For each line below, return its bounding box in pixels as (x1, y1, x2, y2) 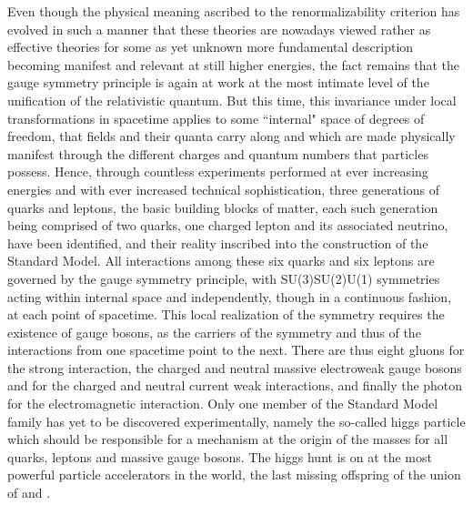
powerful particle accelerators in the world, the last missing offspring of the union (7, 465, 461, 484)
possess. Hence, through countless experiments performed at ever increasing (7, 162, 428, 181)
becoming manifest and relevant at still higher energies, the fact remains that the (7, 55, 460, 74)
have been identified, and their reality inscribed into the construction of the (7, 233, 428, 252)
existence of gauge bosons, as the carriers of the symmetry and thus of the (7, 322, 421, 341)
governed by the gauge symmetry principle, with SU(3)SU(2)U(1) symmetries (7, 268, 440, 288)
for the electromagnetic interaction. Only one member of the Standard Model (7, 394, 438, 413)
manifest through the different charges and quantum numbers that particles (7, 144, 428, 163)
